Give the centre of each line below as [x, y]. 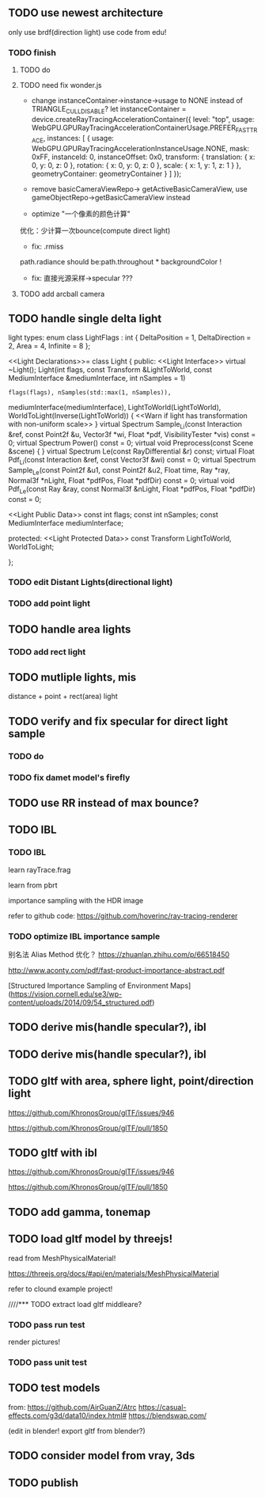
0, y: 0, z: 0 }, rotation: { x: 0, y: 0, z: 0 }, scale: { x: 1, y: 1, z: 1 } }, [136, 165]
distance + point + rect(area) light [63, 697]
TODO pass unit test [47, 1362]
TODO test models [54, 1388]
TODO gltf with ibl [53, 1153]
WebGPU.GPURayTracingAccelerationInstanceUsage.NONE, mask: [140, 148]
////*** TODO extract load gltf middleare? [75, 1304]
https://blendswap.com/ [168, 1415]
